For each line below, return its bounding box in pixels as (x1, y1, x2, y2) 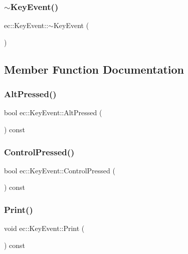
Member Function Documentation (4, 61, 184, 77)
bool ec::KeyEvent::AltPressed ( (4, 107, 102, 118)
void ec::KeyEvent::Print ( (4, 223, 85, 233)
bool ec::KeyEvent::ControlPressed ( (4, 165, 115, 175)
